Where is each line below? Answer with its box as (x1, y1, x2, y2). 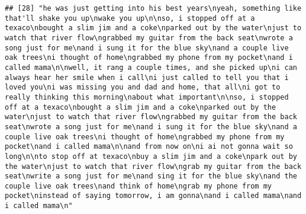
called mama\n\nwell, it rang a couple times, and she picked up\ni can (5, 63, 297, 72)
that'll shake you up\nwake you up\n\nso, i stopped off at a (5, 14, 255, 23)
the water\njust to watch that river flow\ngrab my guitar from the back (5, 162, 302, 171)
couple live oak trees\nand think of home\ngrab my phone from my (5, 181, 272, 190)
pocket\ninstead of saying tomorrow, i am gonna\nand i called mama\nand (5, 191, 302, 200)
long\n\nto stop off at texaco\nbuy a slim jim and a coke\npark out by (5, 152, 297, 161)
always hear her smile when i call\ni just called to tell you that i (5, 73, 289, 82)
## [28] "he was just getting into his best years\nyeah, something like (5, 4, 302, 12)
